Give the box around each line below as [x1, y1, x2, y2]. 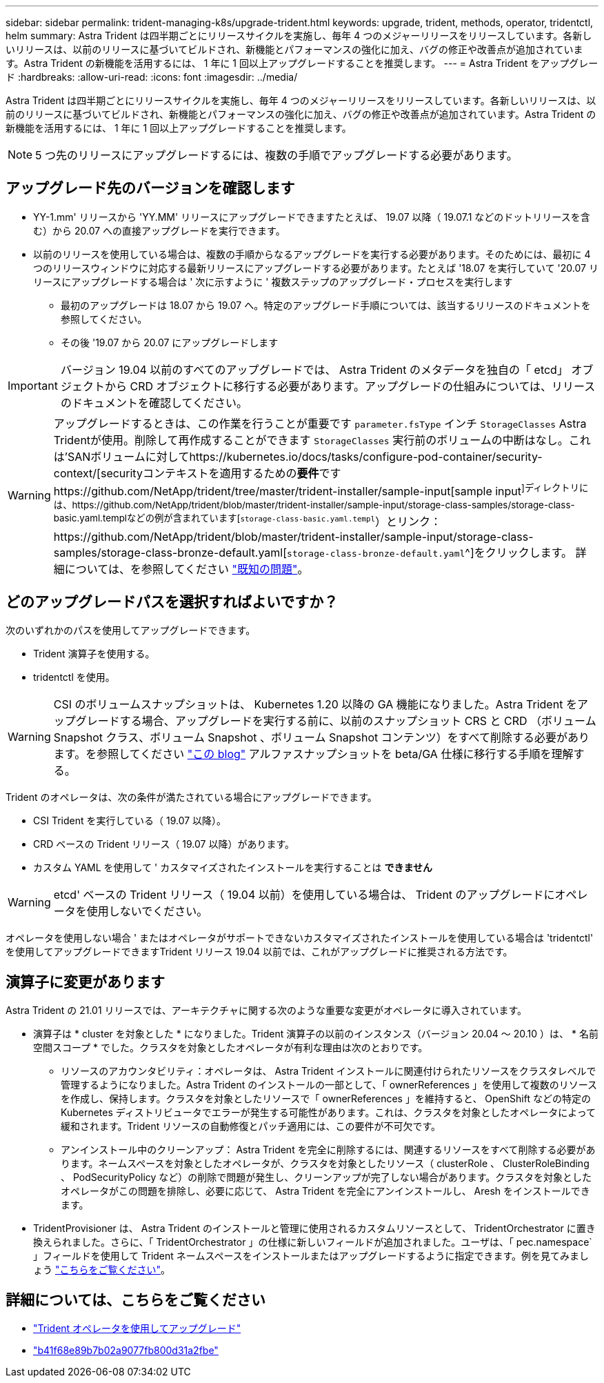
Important [8, 378, 58, 392]
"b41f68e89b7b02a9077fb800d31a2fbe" [33, 1344, 219, 1357]
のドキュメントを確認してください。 [60, 395, 248, 410]
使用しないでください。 [86, 904, 208, 919]
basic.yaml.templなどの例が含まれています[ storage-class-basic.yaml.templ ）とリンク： [53, 513, 442, 529]
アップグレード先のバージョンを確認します [6, 179, 295, 197]
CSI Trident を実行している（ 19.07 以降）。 [33, 815, 227, 827]
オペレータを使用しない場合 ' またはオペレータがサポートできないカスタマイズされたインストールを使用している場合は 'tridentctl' [6, 932, 594, 944]
